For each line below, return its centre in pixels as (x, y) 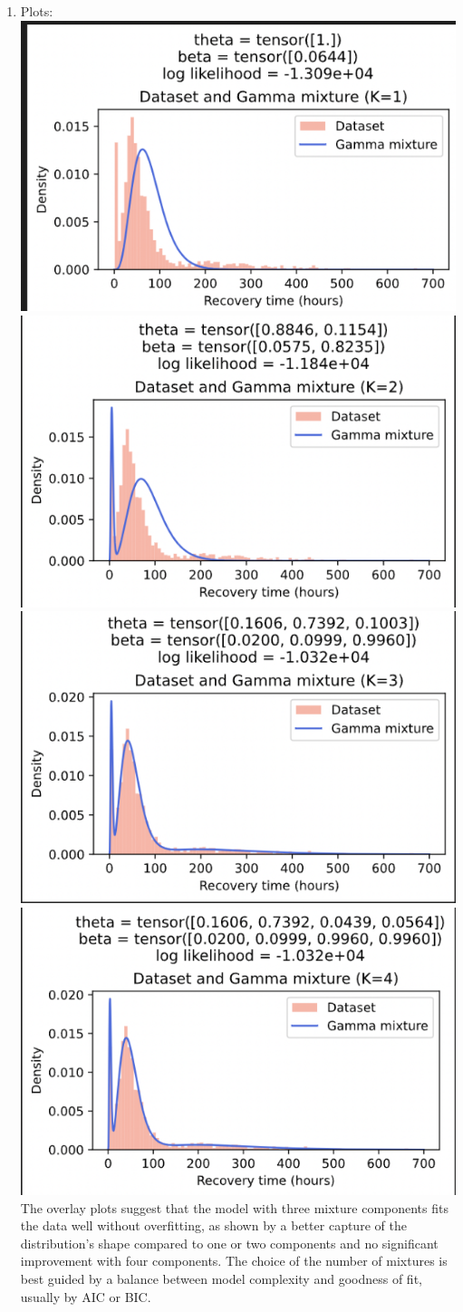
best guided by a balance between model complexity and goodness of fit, (221, 1278)
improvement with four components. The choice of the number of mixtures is (234, 1261)
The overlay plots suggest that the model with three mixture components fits (234, 1207)
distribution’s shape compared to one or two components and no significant (229, 1243)
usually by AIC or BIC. (86, 1296)
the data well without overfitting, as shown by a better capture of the (213, 1225)
